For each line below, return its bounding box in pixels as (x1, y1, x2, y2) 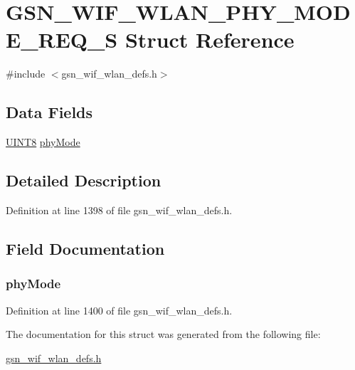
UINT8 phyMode (6, 134, 80, 149)
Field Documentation (6, 237, 165, 259)
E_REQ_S (6, 25, 118, 54)
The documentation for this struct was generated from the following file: (6, 327, 321, 342)
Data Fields (6, 101, 93, 123)
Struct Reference (124, 25, 295, 54)
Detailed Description (6, 169, 161, 191)
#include (6, 66, 46, 81)
